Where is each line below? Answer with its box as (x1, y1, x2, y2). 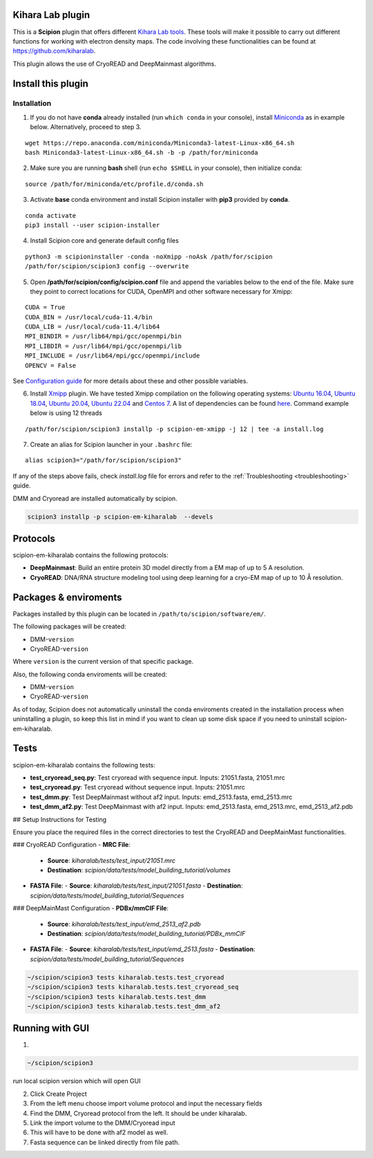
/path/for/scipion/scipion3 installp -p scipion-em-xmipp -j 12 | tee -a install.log (25, 425, 324, 433)
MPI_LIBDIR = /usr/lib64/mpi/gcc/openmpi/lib (25, 342, 182, 350)
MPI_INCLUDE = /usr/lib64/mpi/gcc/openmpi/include (25, 352, 200, 359)
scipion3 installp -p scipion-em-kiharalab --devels (27, 512, 213, 521)
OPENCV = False (25, 362, 77, 369)
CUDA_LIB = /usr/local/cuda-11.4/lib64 (25, 323, 160, 331)
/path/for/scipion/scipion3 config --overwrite (25, 263, 189, 270)
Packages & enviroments (12, 591, 122, 603)
